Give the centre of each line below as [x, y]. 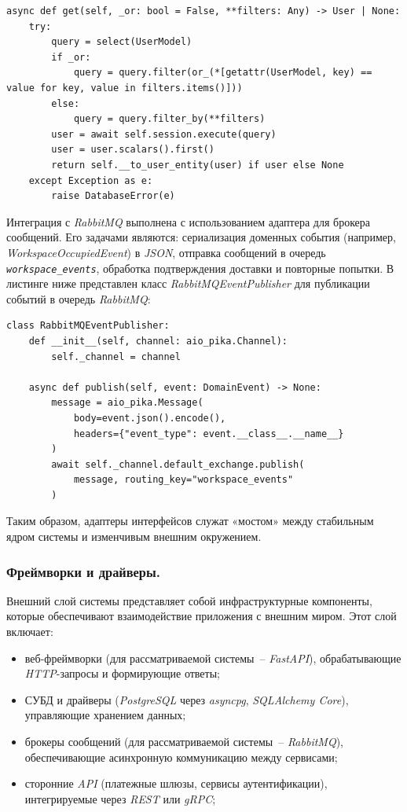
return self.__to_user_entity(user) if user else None [198, 165]
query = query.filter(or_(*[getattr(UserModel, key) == [223, 73]
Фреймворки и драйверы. [83, 571]
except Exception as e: [91, 180]
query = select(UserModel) [122, 42]
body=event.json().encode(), [150, 418]
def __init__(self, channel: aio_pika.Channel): [158, 341]
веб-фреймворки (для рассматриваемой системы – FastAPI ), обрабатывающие [213, 658]
